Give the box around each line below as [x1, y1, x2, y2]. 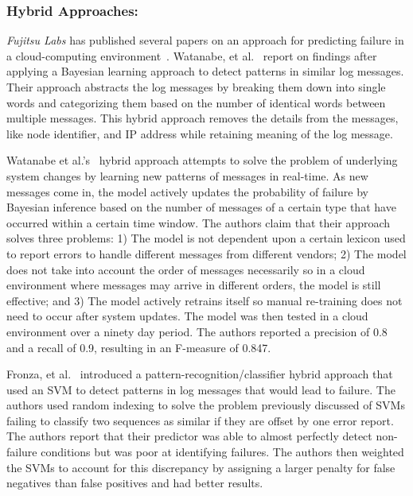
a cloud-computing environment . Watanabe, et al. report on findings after [6, 47, 377, 64]
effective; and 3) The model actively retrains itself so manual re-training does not [6, 292, 403, 308]
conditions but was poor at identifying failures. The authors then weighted [41, 444, 404, 460]
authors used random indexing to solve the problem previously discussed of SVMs [6, 397, 405, 413]
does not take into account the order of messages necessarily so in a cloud [6, 261, 365, 277]
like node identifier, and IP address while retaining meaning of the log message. [6, 125, 393, 141]
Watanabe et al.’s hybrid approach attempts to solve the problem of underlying [6, 152, 398, 169]
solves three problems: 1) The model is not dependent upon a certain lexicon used [6, 230, 406, 246]
